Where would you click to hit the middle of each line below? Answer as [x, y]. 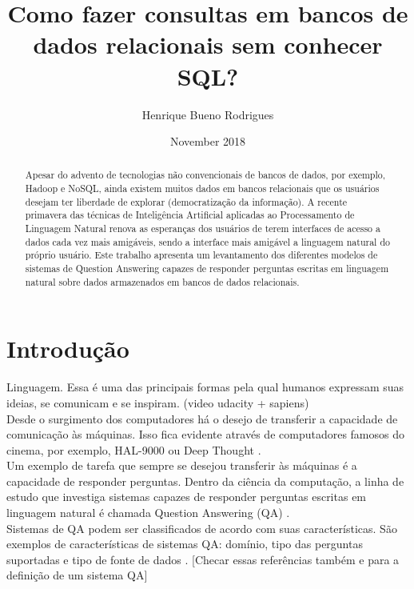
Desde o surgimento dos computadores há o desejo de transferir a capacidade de [202, 418]
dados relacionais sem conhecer [208, 44]
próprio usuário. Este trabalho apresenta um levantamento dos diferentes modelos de [201, 255]
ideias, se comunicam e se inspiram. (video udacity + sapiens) [158, 402]
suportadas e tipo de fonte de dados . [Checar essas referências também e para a [203, 559]
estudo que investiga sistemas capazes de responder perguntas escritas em [187, 497]
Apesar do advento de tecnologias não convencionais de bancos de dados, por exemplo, [205, 175]
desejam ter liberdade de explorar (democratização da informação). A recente [186, 201]
